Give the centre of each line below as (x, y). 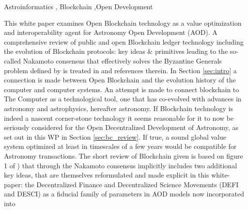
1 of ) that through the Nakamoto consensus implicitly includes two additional (121, 165)
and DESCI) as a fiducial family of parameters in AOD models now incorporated (124, 194)
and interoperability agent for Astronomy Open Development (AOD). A (111, 32)
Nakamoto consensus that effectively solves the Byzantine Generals (122, 60)
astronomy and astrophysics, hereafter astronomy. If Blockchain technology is (118, 108)
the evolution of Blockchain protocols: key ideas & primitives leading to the (116, 51)
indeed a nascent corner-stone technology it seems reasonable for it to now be (119, 118)
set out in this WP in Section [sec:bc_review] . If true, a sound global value (115, 137)
